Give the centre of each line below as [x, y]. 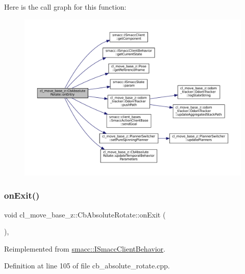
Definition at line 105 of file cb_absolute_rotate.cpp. [87, 266]
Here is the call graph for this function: [65, 7]
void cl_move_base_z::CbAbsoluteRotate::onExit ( [85, 214]
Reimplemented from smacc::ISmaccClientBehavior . [85, 248]
